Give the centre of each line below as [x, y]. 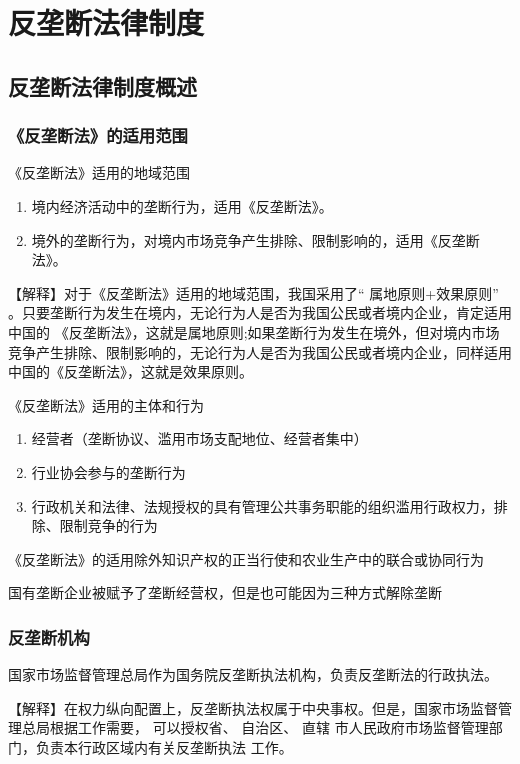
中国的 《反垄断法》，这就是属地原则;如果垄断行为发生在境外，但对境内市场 [254, 331]
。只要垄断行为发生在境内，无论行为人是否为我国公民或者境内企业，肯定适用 [260, 312]
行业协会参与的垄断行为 [108, 471]
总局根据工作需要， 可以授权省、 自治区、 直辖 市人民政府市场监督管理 [255, 727]
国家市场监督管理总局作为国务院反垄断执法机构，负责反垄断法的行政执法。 [253, 674]
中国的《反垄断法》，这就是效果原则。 [130, 371]
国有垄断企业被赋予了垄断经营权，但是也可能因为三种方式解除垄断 [225, 592]
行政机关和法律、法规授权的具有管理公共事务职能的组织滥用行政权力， [262, 505]
